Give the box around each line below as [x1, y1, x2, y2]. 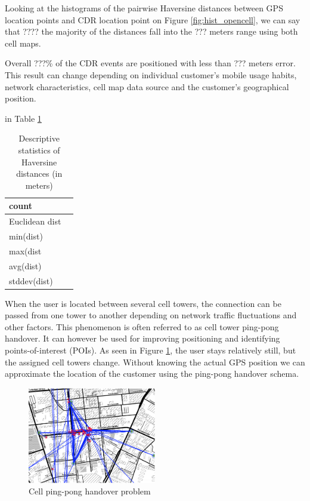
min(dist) [9, 230, 43, 242]
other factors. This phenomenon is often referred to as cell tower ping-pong [5, 320, 279, 333]
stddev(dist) [9, 274, 53, 287]
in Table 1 [5, 112, 42, 124]
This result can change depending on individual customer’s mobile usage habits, [5, 68, 297, 81]
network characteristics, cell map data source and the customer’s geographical [5, 80, 289, 93]
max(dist [9, 244, 42, 257]
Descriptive [18, 132, 60, 145]
